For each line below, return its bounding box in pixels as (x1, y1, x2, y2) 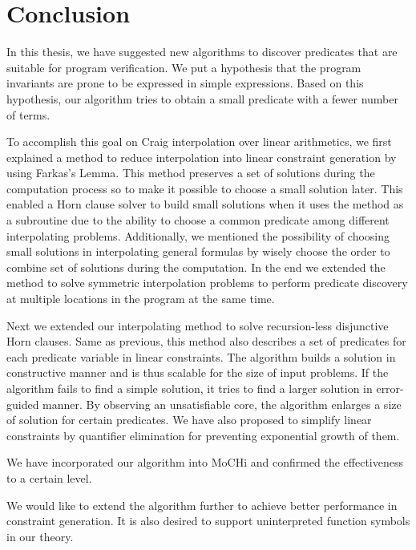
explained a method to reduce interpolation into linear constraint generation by (6, 148, 397, 165)
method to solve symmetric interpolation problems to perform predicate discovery (6, 274, 408, 291)
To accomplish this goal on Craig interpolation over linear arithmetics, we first (6, 133, 392, 150)
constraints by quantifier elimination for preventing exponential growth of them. (6, 427, 400, 443)
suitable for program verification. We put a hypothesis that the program (6, 59, 361, 75)
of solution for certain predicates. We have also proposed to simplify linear (6, 411, 372, 428)
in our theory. (6, 528, 74, 544)
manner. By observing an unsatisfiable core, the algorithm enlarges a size (42, 395, 402, 412)
